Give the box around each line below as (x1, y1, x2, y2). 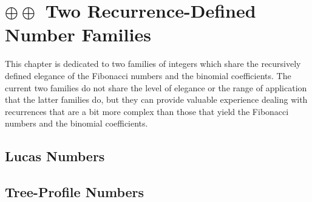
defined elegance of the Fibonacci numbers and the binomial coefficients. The (5, 69, 291, 82)
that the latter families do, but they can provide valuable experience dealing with (5, 93, 308, 106)
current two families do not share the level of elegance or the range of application (5, 81, 307, 94)
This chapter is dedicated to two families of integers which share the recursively (5, 57, 301, 70)
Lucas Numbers (5, 147, 105, 165)
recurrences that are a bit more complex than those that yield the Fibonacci (5, 105, 289, 117)
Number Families (5, 22, 151, 47)
